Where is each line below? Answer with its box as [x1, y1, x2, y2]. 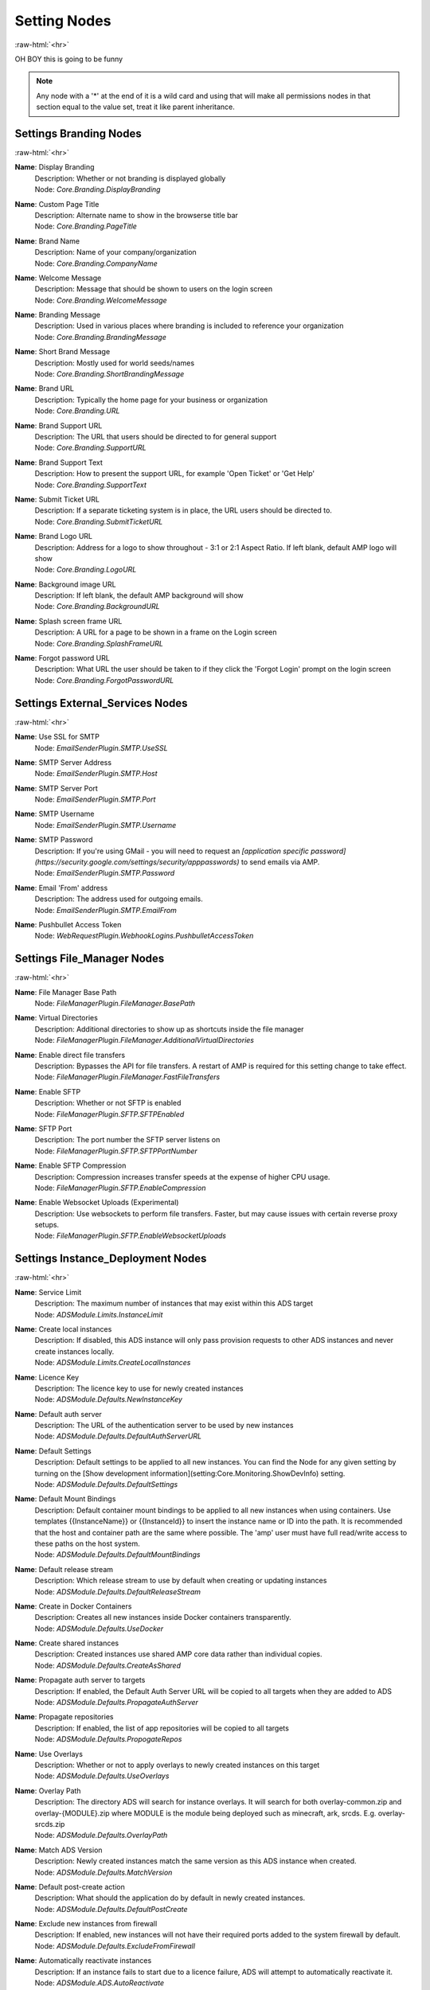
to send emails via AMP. [240, 857, 320, 867]
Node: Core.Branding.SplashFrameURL [34, 638, 163, 648]
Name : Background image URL [14, 579, 116, 589]
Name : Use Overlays [14, 1749, 84, 1758]
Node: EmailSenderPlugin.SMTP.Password [34, 868, 175, 878]
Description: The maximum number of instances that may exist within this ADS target [34, 1298, 314, 1309]
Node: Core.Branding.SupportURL [34, 443, 147, 453]
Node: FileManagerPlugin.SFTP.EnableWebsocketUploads [34, 1231, 227, 1241]
